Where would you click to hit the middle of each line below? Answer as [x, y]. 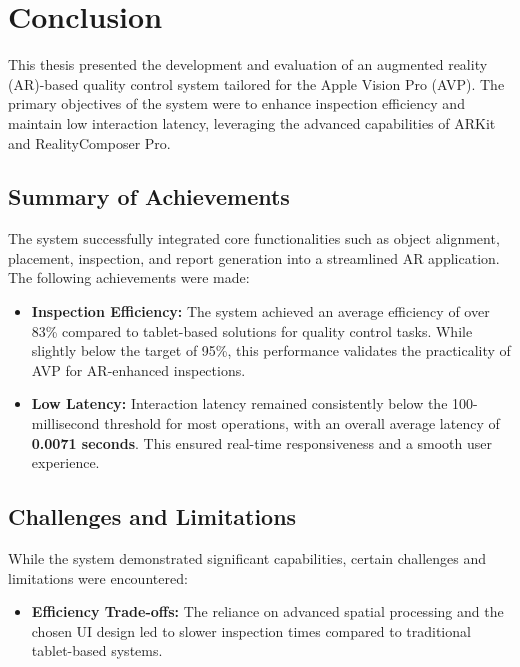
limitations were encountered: [98, 577]
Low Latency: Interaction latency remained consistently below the [239, 403]
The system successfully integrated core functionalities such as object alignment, [254, 238]
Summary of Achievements [149, 196]
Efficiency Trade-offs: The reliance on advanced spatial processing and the [267, 611]
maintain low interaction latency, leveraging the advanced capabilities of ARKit [252, 122]
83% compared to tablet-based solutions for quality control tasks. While [252, 330]
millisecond [65, 423]
